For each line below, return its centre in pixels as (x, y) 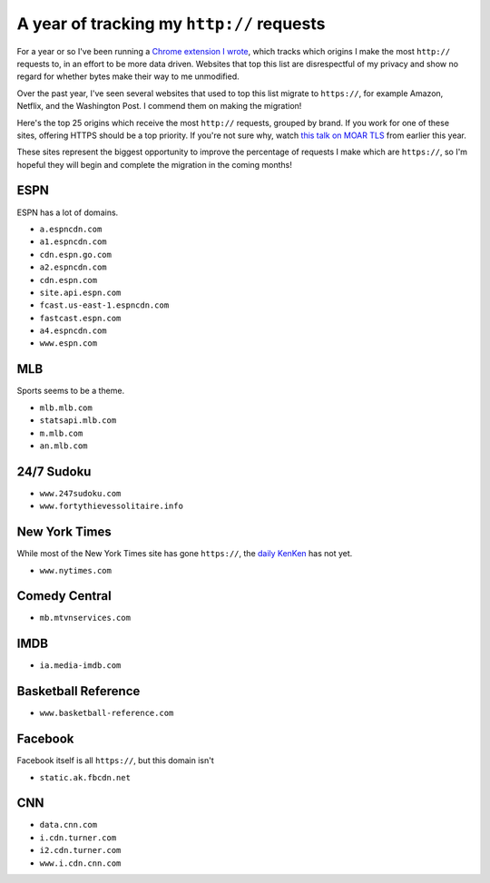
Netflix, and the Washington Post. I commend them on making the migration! (159, 106)
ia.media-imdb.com (80, 666)
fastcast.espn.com (80, 318)
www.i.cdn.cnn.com (80, 863)
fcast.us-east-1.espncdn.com (104, 305)
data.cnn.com (69, 825)
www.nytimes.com (76, 570)
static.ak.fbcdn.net (85, 777)
